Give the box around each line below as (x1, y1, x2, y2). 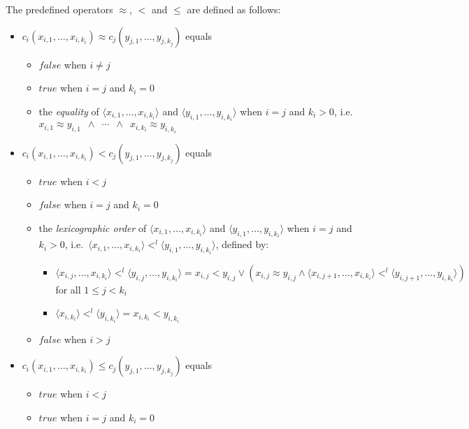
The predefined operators (6, 2, 113, 16)
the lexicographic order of (38, 220, 147, 235)
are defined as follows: (187, 2, 281, 16)
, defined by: (215, 237, 269, 252)
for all (55, 282, 81, 296)
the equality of (38, 103, 99, 118)
